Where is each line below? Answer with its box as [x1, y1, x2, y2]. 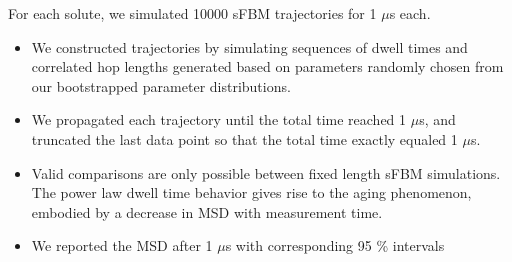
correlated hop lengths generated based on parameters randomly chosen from [31, 56, 504, 77]
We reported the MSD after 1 [31, 235, 213, 256]
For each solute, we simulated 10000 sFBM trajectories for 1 [8, 3, 377, 23]
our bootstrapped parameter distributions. [31, 75, 291, 96]
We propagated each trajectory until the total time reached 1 [31, 109, 407, 130]
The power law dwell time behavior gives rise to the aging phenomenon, [31, 182, 472, 203]
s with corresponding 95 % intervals [225, 235, 445, 256]
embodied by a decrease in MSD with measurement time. [31, 201, 383, 222]
